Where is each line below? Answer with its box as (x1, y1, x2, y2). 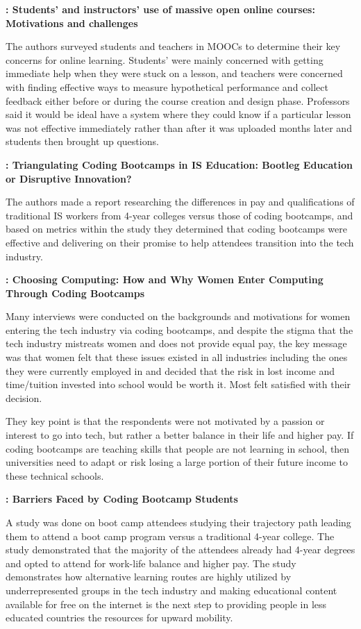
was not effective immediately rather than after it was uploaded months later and (6, 120, 352, 135)
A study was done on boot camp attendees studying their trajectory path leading (6, 515, 351, 529)
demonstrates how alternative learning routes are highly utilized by (6, 569, 292, 584)
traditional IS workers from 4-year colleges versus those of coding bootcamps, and (6, 208, 353, 222)
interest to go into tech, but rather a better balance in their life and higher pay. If (6, 428, 354, 442)
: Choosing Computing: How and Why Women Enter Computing (6, 272, 324, 287)
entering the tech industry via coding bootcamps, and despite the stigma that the (6, 322, 353, 337)
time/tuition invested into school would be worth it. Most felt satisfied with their (6, 377, 351, 392)
